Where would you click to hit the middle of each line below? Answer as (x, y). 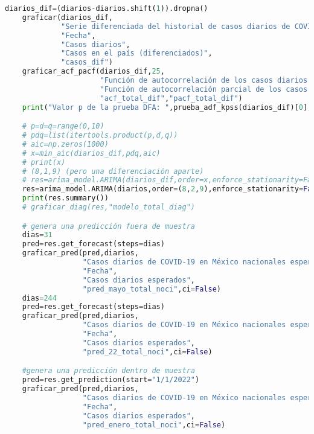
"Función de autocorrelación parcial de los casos (204, 89)
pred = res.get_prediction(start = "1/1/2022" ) (111, 380)
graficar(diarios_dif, (67, 17)
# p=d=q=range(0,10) (63, 126)
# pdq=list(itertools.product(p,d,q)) (100, 136)
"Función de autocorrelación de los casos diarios (204, 80)
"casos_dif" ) (87, 62)
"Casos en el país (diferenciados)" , (137, 53)
